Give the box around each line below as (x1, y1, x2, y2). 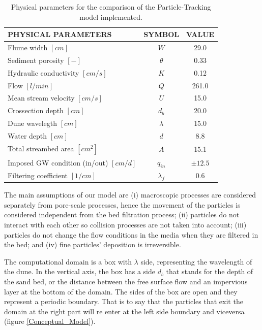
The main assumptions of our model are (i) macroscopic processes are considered (4, 189, 256, 200)
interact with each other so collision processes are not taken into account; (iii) (4, 219, 247, 229)
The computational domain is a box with (4, 256, 132, 267)
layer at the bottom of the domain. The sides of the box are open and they (4, 286, 238, 296)
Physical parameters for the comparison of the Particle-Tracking (11, 2, 211, 12)
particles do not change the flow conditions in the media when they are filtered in (4, 229, 258, 240)
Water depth (8, 130, 47, 141)
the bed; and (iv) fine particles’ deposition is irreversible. (4, 239, 181, 250)
